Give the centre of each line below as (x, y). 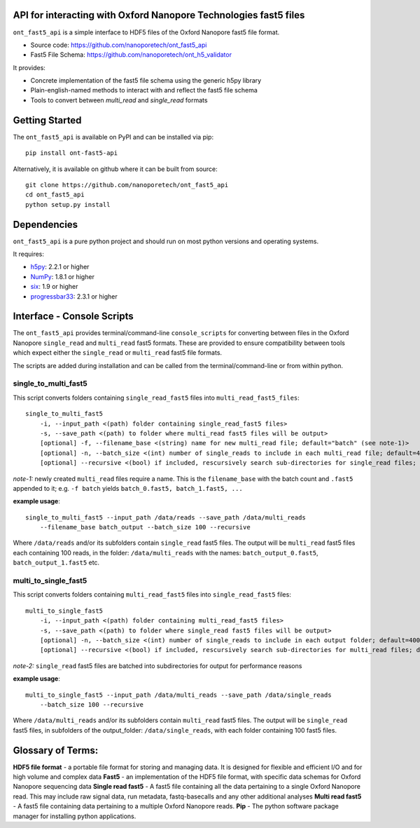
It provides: (29, 67)
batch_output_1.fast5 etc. (56, 563)
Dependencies (45, 224)
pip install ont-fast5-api (72, 153)
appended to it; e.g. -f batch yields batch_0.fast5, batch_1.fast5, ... (128, 488)
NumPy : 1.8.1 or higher (62, 276)
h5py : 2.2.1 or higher (60, 267)
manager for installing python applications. (75, 816)
